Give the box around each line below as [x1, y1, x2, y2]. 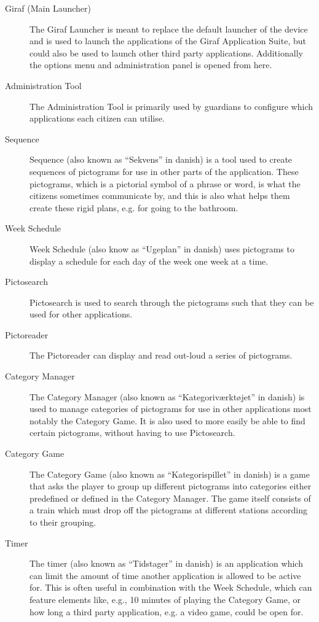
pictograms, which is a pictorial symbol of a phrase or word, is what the [30, 177, 301, 190]
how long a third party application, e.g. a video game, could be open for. [30, 605, 304, 618]
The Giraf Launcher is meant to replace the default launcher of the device [30, 22, 308, 35]
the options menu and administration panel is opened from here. [30, 58, 272, 71]
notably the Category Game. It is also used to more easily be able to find [30, 414, 305, 427]
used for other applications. [30, 308, 133, 321]
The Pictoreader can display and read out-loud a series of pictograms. [30, 349, 293, 362]
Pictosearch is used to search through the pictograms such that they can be [30, 295, 314, 308]
